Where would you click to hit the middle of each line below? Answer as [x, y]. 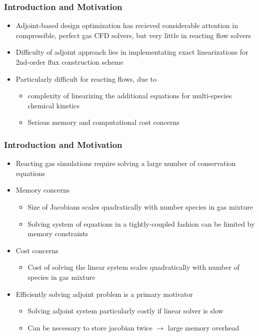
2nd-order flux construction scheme [69, 62]
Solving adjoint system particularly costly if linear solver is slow [125, 311]
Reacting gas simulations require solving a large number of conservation [126, 163]
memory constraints [58, 233]
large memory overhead [203, 327]
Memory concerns [43, 190]
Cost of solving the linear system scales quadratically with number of [133, 267]
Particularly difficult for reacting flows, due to [86, 78]
